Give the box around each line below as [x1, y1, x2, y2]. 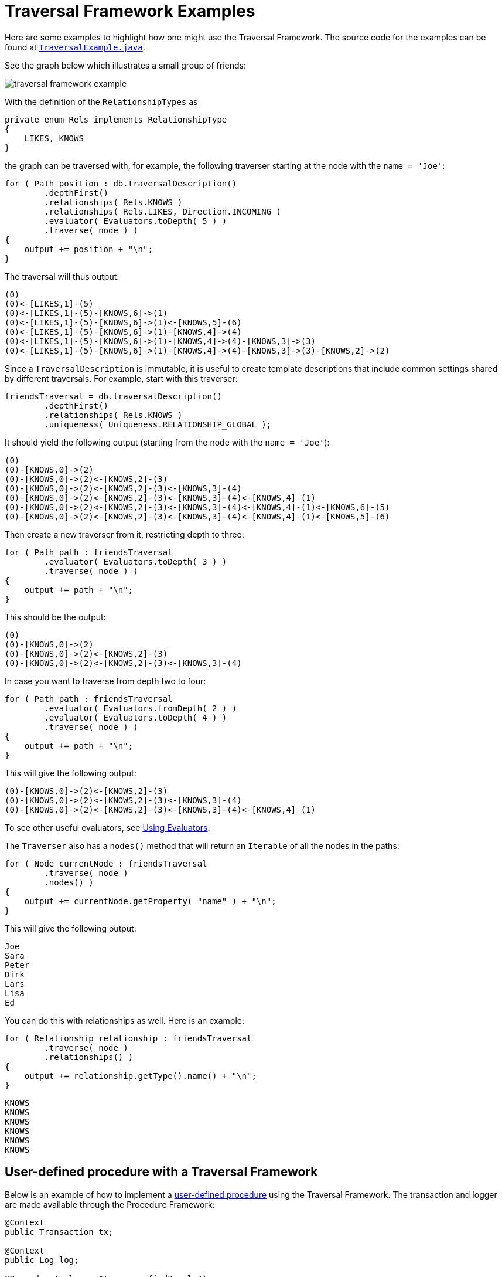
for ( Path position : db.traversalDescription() [5, 178, 237, 188]
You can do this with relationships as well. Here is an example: [5, 1015, 244, 1025]
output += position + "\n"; [24, 244, 153, 254]
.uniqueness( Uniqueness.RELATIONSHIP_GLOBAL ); [44, 419, 272, 429]
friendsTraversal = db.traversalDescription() [5, 391, 222, 401]
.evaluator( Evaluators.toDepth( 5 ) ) [44, 216, 227, 226]
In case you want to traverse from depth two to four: [5, 675, 206, 686]
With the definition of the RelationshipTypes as [5, 96, 198, 107]
